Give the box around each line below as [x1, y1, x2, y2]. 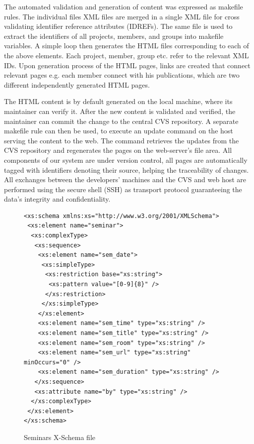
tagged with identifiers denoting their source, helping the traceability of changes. [4, 164, 249, 175]
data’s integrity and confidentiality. [4, 194, 111, 204]
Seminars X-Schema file [24, 432, 95, 442]
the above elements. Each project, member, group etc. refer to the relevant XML [4, 50, 249, 60]
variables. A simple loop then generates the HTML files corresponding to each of [4, 40, 249, 51]
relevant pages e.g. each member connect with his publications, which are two [4, 70, 240, 80]
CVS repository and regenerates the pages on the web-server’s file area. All [4, 145, 232, 155]
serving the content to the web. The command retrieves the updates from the [4, 135, 239, 145]
